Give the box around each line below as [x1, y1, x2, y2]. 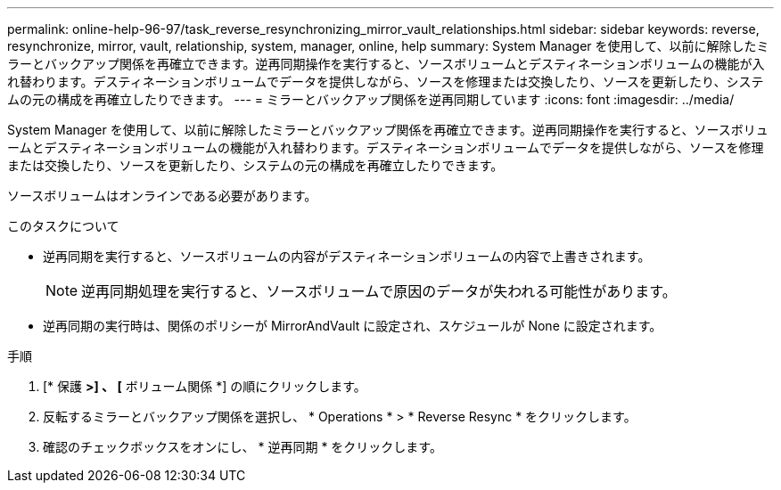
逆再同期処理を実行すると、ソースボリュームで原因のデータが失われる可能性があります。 [81, 282, 677, 300]
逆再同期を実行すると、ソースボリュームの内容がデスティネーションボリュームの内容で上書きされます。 [43, 249, 651, 264]
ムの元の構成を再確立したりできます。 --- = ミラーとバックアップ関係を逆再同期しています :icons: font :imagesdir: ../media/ [7, 92, 735, 107]
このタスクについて [7, 218, 119, 233]
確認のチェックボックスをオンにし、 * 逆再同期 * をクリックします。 [43, 439, 442, 454]
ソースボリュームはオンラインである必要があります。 [7, 188, 317, 203]
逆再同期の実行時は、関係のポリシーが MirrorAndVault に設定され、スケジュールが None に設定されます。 [43, 318, 662, 333]
